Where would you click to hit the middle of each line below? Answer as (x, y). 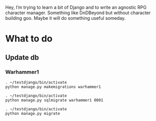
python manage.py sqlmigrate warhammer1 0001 (54, 100)
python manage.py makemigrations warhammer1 (53, 87)
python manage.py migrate (33, 113)
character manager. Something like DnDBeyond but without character (78, 13)
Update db (22, 57)
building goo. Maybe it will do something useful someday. (66, 18)
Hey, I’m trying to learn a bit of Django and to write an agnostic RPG (76, 7)
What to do (29, 39)
